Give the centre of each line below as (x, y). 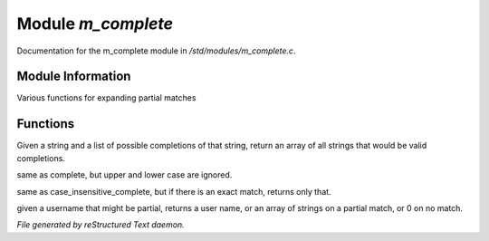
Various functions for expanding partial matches (106, 98)
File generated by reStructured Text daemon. (101, 225)
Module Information (74, 77)
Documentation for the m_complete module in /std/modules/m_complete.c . (156, 51)
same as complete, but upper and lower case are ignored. (125, 175)
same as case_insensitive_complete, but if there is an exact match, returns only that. (174, 191)
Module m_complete (95, 24)
